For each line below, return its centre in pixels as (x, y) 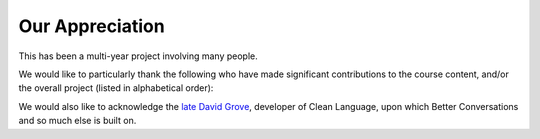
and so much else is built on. (77, 121)
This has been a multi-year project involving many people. (138, 56)
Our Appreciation (91, 26)
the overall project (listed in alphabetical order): (116, 88)
